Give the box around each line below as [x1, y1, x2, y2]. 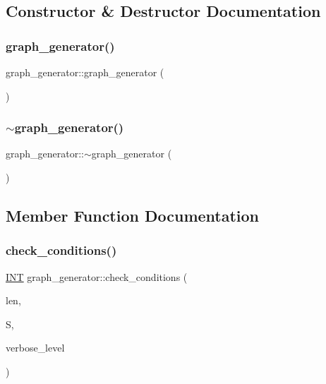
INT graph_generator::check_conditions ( [6, 269, 188, 284]
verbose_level [6, 340, 65, 355]
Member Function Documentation [6, 204, 260, 226]
